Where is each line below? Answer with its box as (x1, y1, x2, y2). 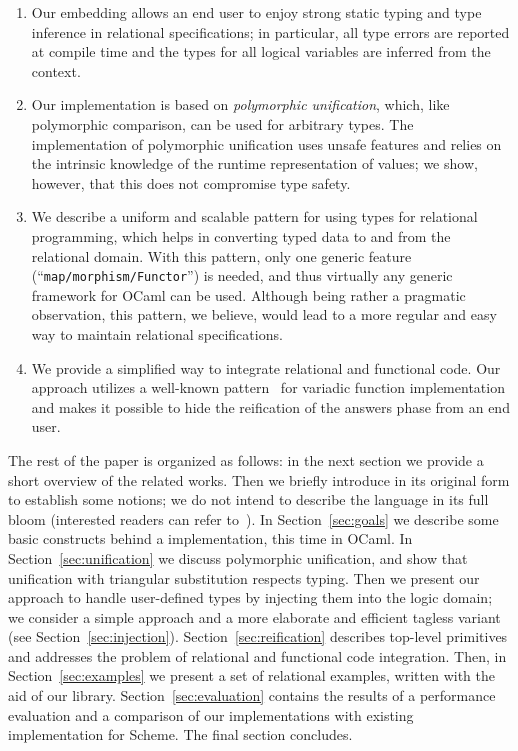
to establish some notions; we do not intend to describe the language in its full (8, 489, 489, 510)
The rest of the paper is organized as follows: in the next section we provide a (8, 449, 484, 470)
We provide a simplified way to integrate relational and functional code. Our (31, 357, 501, 378)
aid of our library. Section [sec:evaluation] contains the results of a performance (8, 685, 496, 706)
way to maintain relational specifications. (31, 323, 283, 344)
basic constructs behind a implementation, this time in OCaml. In (8, 528, 413, 549)
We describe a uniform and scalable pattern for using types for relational (31, 206, 478, 227)
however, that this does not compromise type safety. (31, 172, 351, 193)
